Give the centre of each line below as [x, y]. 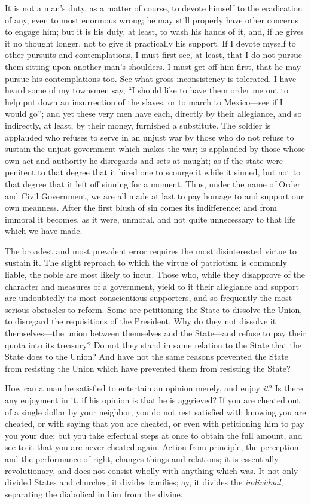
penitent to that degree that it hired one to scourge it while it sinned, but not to [153, 172]
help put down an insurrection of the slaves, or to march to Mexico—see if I [144, 101]
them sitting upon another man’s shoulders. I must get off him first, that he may [153, 66]
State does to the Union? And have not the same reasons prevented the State [147, 356]
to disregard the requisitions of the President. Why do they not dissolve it [141, 321]
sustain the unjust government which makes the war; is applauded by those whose [155, 149]
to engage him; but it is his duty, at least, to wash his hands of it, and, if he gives [154, 31]
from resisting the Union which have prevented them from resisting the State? [148, 368]
